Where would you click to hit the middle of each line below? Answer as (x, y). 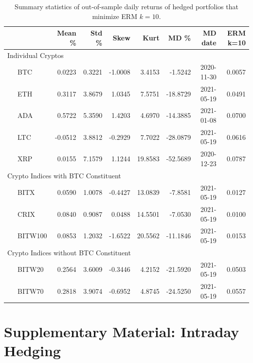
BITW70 (30, 291)
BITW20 (30, 269)
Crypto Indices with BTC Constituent (64, 175)
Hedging (32, 351)
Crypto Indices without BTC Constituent (69, 252)
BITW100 (32, 236)
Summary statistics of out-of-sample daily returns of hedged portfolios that (126, 6)
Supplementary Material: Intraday (122, 331)
